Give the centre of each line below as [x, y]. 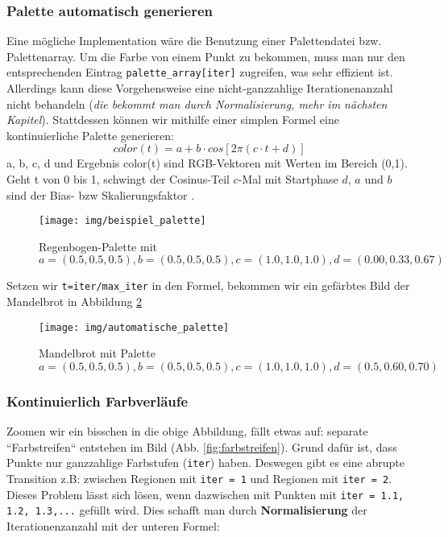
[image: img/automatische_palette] [134, 327]
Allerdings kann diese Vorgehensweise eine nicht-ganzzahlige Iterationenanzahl [200, 88]
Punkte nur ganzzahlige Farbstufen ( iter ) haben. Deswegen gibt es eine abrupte [205, 463]
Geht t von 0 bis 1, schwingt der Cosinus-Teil [118, 179]
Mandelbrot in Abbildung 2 [75, 302]
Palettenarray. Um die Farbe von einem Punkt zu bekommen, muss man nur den [206, 56]
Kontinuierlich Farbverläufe [97, 401]
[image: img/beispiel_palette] [122, 221]
